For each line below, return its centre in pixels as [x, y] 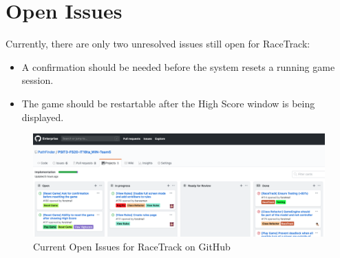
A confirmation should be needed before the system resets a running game [178, 66]
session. [38, 80]
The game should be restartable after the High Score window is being [168, 103]
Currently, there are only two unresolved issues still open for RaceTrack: [158, 44]
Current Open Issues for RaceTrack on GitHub [132, 246]
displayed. [43, 117]
